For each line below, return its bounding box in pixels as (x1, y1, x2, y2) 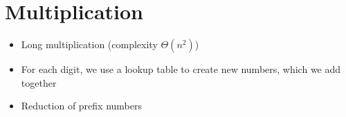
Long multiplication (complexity (21, 37, 158, 52)
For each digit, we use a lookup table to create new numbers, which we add (21, 62, 341, 76)
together (21, 75, 57, 89)
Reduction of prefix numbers (21, 98, 142, 113)
